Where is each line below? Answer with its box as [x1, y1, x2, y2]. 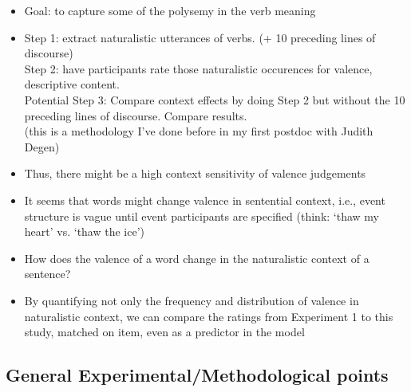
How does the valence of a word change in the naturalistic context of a [24, 249, 370, 266]
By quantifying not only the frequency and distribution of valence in [24, 292, 359, 308]
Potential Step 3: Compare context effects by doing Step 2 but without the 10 [24, 91, 405, 108]
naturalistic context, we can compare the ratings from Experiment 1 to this [24, 308, 393, 324]
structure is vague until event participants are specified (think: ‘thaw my [24, 207, 379, 224]
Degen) [24, 138, 60, 155]
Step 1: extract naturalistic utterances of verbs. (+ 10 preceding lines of [24, 29, 376, 45]
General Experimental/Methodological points [6, 363, 389, 387]
